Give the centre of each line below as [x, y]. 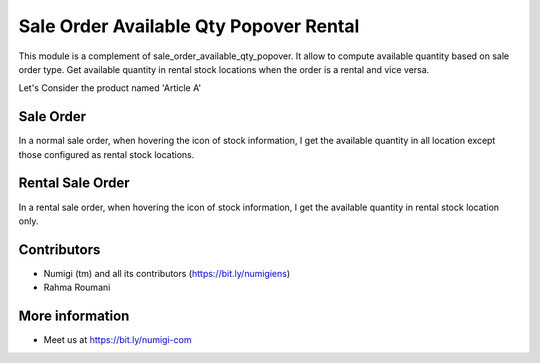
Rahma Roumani [77, 287]
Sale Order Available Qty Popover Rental [189, 26]
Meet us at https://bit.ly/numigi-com [117, 340]
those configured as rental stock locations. [106, 154]
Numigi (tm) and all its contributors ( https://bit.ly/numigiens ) [167, 273]
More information [74, 316]
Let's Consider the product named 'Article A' [110, 88]
